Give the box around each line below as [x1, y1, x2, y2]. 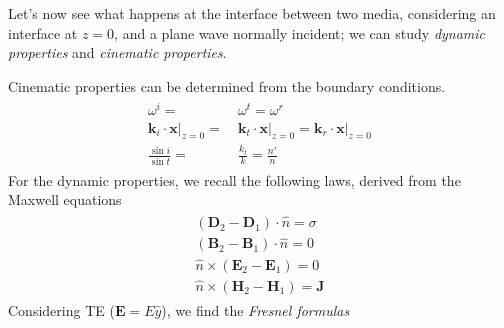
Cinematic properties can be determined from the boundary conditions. [8, 75, 446, 96]
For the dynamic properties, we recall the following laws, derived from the [8, 169, 461, 190]
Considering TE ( [8, 299, 115, 320]
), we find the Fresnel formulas [161, 299, 350, 320]
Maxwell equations [8, 189, 122, 210]
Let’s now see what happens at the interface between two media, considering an [8, 3, 496, 23]
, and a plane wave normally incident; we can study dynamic [114, 22, 486, 43]
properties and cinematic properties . [8, 42, 227, 63]
